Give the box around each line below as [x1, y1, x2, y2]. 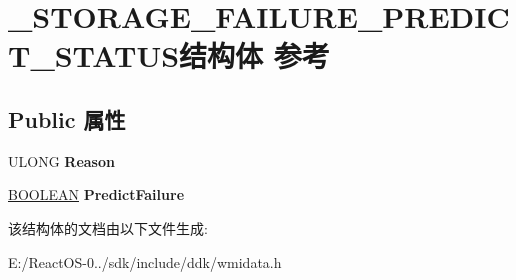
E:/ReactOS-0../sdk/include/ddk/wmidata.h [8, 251, 282, 272]
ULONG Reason [8, 150, 115, 171]
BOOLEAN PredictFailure [8, 184, 185, 205]
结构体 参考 [179, 35, 330, 76]
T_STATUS [8, 35, 180, 76]
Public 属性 [8, 103, 126, 134]
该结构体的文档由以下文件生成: [8, 217, 208, 238]
